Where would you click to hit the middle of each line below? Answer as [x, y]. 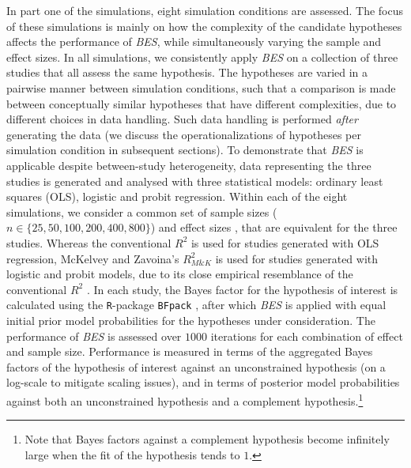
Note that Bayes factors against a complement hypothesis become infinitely [207, 439]
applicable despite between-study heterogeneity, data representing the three [189, 165]
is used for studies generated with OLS [285, 242]
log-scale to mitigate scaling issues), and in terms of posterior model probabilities [203, 382]
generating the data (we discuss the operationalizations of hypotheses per [184, 134]
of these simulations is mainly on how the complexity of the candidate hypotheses [204, 26]
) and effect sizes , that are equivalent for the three [274, 227]
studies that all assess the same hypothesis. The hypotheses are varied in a [187, 72]
